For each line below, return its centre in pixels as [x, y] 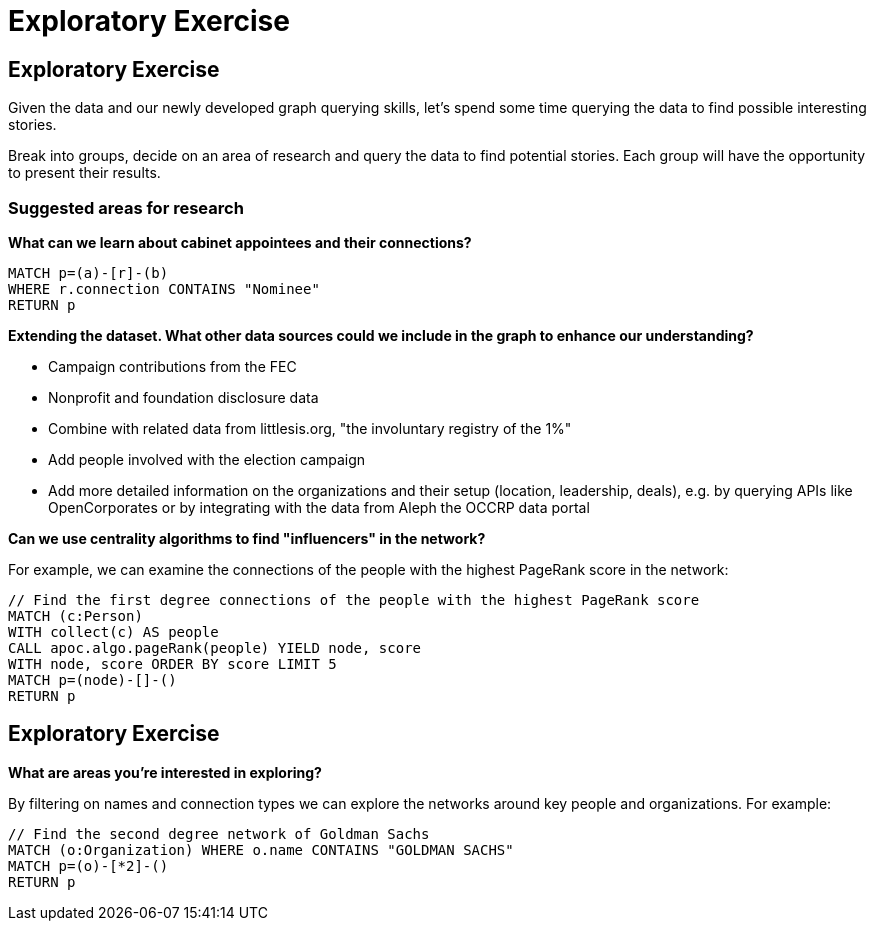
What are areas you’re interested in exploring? [165, 772]
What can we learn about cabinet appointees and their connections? [240, 242]
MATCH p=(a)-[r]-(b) [88, 272]
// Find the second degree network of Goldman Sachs [219, 833]
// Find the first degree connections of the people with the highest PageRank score [354, 599]
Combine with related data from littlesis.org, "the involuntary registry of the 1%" [310, 428]
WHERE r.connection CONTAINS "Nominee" [164, 288]
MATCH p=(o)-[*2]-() [88, 865]
